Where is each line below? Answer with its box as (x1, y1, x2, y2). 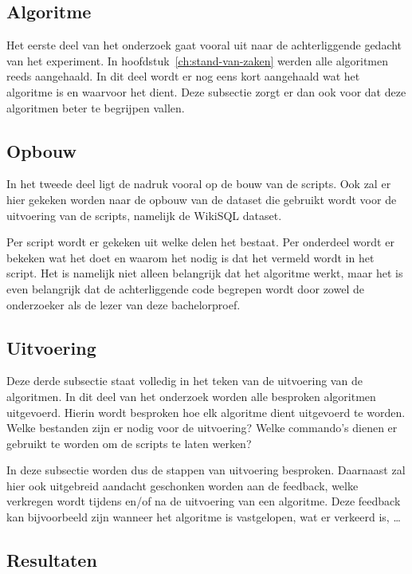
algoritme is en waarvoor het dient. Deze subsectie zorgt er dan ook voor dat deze (6, 83, 406, 100)
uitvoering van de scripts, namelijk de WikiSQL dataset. (6, 206, 282, 223)
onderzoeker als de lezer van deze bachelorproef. (6, 296, 241, 313)
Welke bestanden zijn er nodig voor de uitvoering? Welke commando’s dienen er (6, 419, 398, 436)
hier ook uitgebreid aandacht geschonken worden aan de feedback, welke (6, 477, 359, 493)
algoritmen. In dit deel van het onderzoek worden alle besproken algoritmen (6, 387, 376, 404)
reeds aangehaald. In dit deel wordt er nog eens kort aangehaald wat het (6, 68, 360, 85)
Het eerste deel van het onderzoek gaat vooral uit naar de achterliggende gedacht (6, 37, 402, 53)
